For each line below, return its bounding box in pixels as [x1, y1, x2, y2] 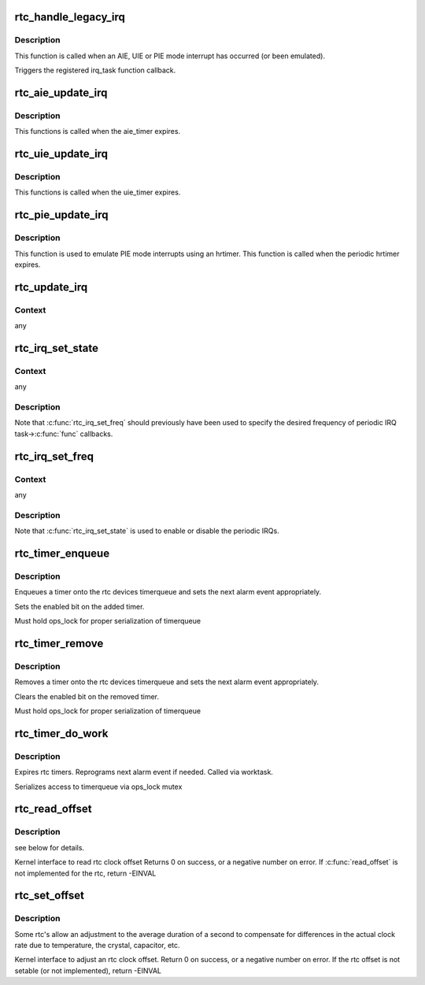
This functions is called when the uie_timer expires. [14, 187, 181, 197]
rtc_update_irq [14, 280, 88, 294]
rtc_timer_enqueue [14, 546, 110, 560]
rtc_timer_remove [14, 636, 104, 650]
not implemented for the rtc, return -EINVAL [14, 868, 157, 878]
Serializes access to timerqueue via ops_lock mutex [14, 782, 183, 791]
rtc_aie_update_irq [14, 86, 108, 99]
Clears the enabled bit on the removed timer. [14, 691, 159, 701]
